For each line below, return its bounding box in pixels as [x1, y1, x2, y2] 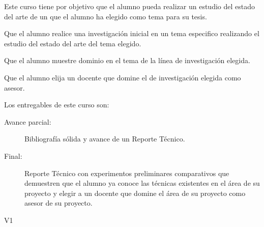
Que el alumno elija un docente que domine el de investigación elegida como [4, 72, 241, 82]
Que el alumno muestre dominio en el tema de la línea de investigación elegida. [4, 55, 250, 66]
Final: [4, 150, 22, 161]
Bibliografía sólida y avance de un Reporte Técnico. [24, 133, 185, 144]
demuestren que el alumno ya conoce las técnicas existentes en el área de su [24, 178, 260, 188]
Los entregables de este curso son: [4, 99, 109, 110]
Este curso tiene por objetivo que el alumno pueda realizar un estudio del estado [4, 1, 255, 11]
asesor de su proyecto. [24, 197, 93, 208]
